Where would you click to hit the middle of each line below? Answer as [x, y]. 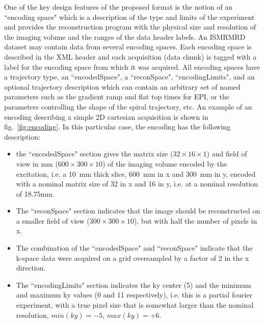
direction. [31, 268]
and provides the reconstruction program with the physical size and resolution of [130, 27]
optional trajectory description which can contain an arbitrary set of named [122, 86]
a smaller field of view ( [53, 220]
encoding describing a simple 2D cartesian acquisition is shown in [106, 116]
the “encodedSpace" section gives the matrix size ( [95, 154]
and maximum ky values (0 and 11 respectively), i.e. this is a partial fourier [134, 295]
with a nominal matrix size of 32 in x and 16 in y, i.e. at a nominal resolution [137, 184]
